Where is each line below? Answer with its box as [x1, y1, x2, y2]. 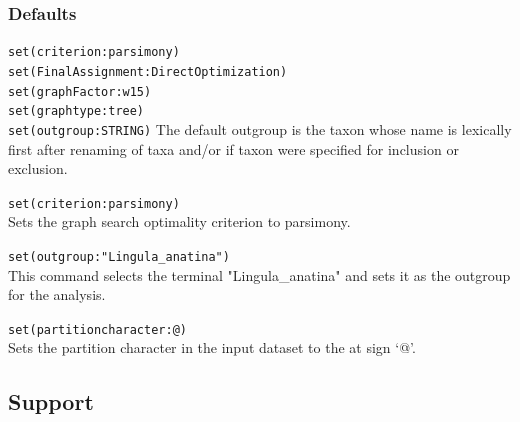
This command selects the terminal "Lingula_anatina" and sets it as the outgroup [8, 264, 511, 285]
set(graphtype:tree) [8, 104, 145, 119]
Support [8, 386, 94, 417]
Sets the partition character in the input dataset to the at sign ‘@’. [8, 337, 416, 358]
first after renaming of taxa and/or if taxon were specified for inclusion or [8, 138, 459, 159]
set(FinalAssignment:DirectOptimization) [8, 64, 288, 79]
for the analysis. [8, 284, 106, 305]
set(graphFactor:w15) [8, 84, 152, 99]
